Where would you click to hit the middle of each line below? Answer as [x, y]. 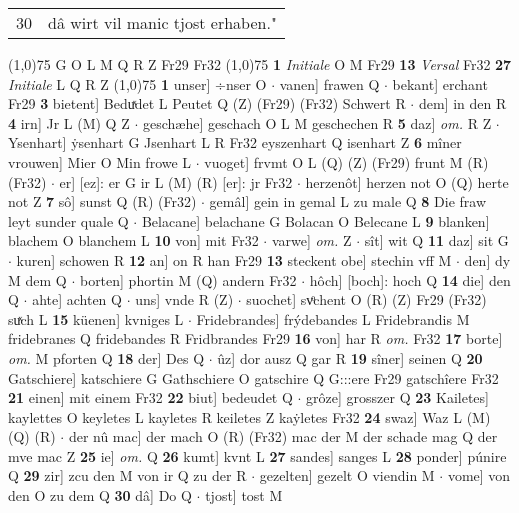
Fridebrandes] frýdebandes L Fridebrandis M [333, 318]
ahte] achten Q [77, 299]
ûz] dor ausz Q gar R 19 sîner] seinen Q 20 [350, 357]
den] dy [487, 259]
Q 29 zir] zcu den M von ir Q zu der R [127, 475]
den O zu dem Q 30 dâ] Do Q [100, 495]
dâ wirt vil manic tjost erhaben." [162, 22]
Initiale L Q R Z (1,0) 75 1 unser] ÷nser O [137, 83]
